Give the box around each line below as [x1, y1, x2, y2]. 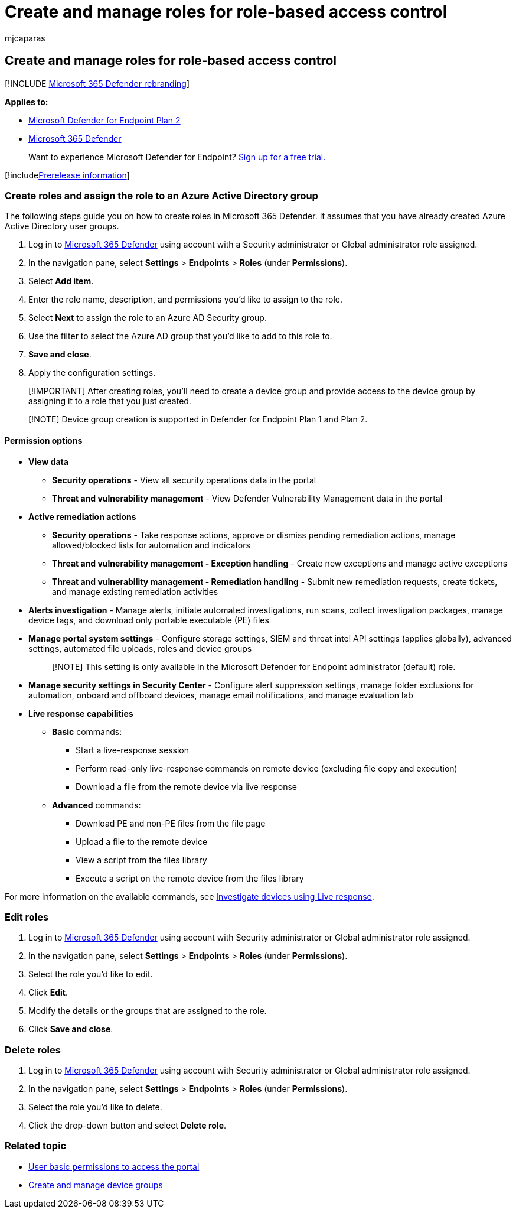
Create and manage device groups [28, 1179, 163, 1190]
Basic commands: [52, 726, 122, 737]
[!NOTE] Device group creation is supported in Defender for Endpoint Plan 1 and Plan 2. [28, 414, 368, 425]
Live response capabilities [28, 708, 133, 718]
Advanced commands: [52, 799, 141, 810]
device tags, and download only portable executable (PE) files [28, 614, 269, 625]
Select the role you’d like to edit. [28, 969, 153, 980]
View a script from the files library [76, 854, 207, 865]
